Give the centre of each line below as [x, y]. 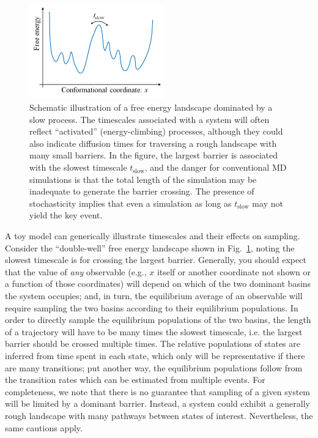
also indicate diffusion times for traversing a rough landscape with [153, 143]
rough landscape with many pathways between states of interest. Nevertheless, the [159, 415]
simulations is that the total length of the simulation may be [143, 179]
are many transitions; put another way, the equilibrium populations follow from [154, 367]
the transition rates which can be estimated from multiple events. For [135, 380]
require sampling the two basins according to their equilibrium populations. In [152, 307]
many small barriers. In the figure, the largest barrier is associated [153, 155]
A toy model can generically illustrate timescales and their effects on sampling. [153, 236]
